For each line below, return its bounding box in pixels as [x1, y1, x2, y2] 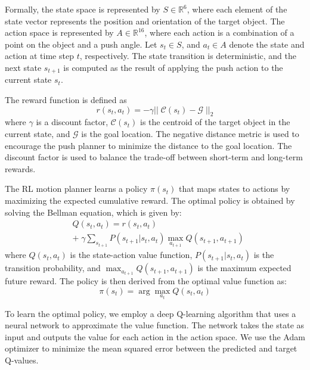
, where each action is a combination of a [144, 26, 294, 39]
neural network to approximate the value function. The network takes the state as [5, 319, 305, 331]
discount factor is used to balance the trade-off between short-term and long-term [5, 151, 303, 163]
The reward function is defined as [5, 94, 127, 106]
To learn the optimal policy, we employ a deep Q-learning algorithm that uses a [5, 307, 296, 319]
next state [5, 61, 42, 73]
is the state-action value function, [70, 248, 193, 261]
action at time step [5, 49, 74, 62]
